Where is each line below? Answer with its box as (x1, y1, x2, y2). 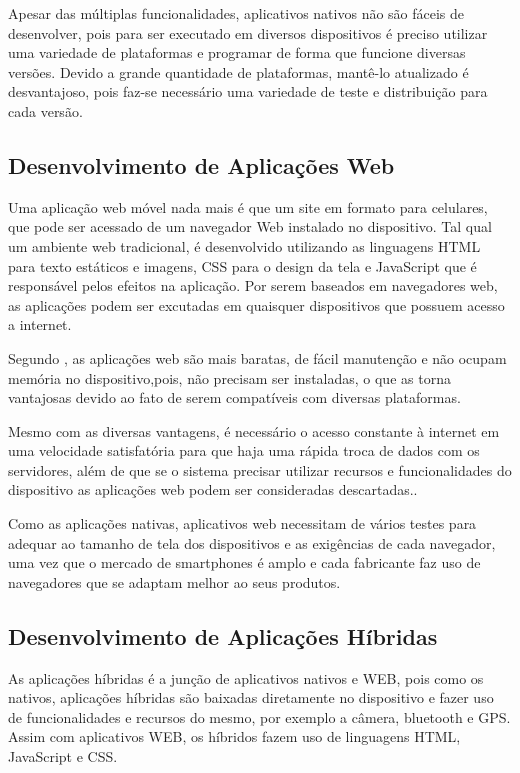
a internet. (8, 314, 72, 335)
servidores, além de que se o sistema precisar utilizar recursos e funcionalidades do (8, 459, 512, 480)
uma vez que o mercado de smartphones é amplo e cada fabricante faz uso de (8, 552, 481, 573)
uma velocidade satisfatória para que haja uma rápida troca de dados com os (8, 440, 480, 461)
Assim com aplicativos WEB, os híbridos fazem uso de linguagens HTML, (8, 726, 461, 747)
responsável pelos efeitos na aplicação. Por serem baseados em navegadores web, (8, 275, 498, 296)
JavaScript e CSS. (8, 746, 118, 767)
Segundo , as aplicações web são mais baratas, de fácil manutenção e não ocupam (8, 347, 507, 368)
